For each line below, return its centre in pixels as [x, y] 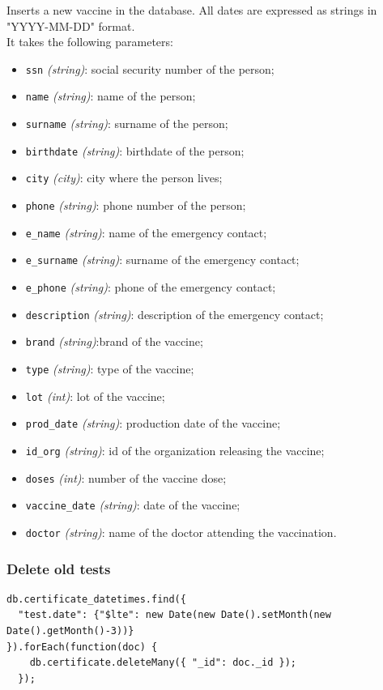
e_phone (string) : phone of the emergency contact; [151, 287]
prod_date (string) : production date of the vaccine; [153, 423]
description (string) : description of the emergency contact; [174, 314]
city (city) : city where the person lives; [124, 178]
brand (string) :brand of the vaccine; [114, 341]
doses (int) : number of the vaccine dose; [126, 477]
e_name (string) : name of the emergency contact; [146, 232]
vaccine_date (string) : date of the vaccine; [133, 505]
